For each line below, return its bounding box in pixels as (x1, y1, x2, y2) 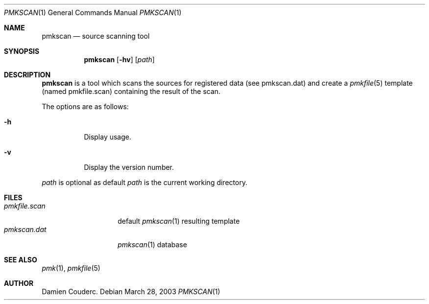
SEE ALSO (4, 256, 37, 264)
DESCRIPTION (4, 70, 51, 79)
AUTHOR (4, 279, 34, 287)
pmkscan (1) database (118, 240, 187, 249)
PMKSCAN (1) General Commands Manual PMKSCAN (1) (4, 8, 182, 17)
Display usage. (84, 133, 132, 141)
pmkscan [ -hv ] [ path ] (84, 55, 155, 64)
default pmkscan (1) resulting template (118, 217, 240, 225)
